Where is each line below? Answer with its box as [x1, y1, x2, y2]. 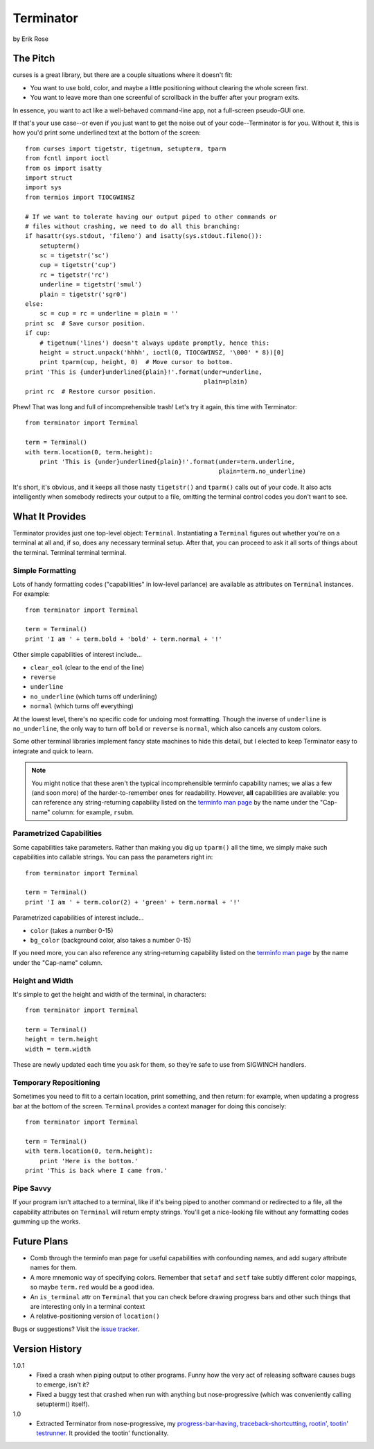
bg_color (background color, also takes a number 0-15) [30, 936, 192, 944]
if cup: [25, 329, 51, 337]
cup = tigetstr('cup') [39, 261, 117, 269]
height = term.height [25, 1036, 98, 1043]
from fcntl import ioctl [25, 155, 109, 162]
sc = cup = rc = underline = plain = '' [39, 309, 179, 318]
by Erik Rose [12, 35, 48, 43]
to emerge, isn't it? [36, 1380, 90, 1389]
